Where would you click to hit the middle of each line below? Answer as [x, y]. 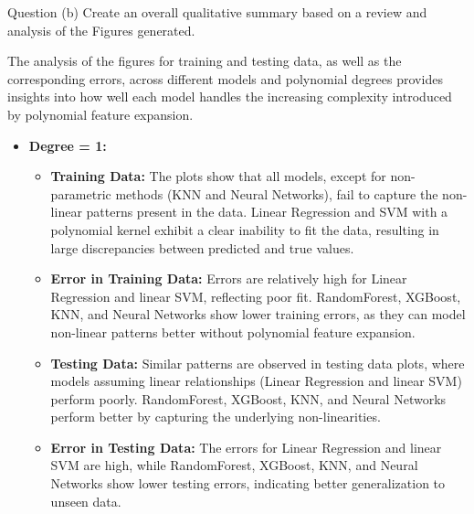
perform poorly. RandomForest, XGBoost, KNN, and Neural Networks [248, 398]
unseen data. [86, 501]
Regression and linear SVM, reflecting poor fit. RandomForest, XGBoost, [256, 296]
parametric [81, 193]
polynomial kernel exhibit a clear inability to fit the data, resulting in [245, 229]
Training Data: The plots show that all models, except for [218, 176]
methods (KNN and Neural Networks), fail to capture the [277, 193]
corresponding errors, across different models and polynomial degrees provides [225, 78]
